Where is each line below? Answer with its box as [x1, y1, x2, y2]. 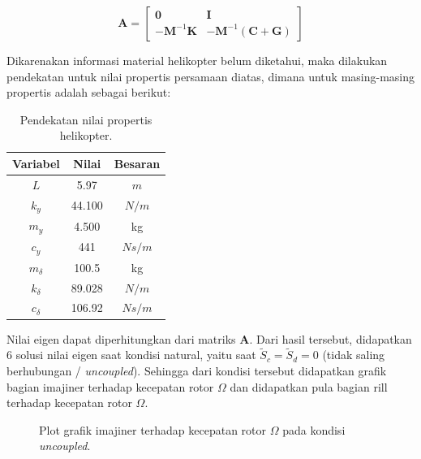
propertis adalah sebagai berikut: [6, 84, 171, 101]
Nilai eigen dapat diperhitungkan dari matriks [6, 330, 236, 347]
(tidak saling [322, 346, 385, 363]
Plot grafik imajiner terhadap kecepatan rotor [39, 421, 267, 438]
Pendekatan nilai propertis [19, 110, 153, 128]
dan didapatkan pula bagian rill [230, 378, 388, 395]
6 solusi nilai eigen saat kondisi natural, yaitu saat [6, 346, 256, 363]
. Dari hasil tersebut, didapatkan [249, 330, 412, 347]
